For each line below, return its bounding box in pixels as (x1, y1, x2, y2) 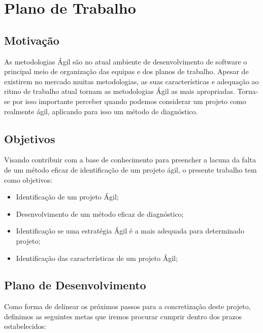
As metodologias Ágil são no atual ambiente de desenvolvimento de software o (4, 56, 247, 66)
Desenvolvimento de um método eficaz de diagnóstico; (16, 208, 184, 219)
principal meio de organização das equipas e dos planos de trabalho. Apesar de (4, 66, 249, 77)
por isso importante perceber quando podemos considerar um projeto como (12, 95, 246, 106)
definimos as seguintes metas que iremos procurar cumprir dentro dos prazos (4, 311, 242, 321)
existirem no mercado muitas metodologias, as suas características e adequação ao (4, 76, 259, 86)
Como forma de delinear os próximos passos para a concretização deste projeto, (4, 301, 251, 312)
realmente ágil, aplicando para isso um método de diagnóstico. (4, 106, 198, 116)
